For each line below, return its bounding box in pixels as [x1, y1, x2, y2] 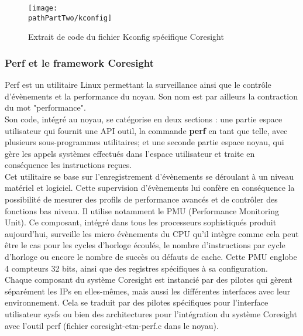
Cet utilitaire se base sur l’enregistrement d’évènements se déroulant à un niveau [5, 170, 294, 182]
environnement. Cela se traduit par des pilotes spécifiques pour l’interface [5, 296, 268, 308]
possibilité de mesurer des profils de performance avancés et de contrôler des [5, 193, 278, 205]
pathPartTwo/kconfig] [28, 13, 112, 22]
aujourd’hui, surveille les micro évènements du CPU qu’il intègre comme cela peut [5, 227, 299, 239]
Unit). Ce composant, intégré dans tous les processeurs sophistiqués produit [5, 216, 277, 228]
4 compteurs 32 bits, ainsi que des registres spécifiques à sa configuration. [5, 262, 268, 274]
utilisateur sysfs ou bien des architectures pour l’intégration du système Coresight [5, 308, 297, 320]
